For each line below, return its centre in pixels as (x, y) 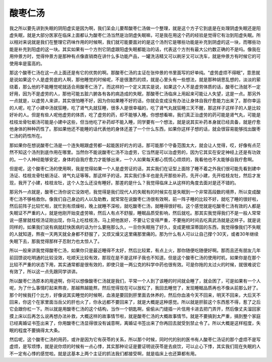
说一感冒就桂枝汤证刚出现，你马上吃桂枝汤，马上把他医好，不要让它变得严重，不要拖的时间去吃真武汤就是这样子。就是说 (135, 220)
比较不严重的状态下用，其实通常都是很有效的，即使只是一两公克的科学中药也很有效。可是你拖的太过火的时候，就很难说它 (135, 265)
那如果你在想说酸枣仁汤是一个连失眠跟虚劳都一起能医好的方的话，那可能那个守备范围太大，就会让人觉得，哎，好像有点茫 (135, 145)
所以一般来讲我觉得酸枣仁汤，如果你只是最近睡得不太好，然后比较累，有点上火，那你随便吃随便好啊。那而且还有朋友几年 (135, 250)
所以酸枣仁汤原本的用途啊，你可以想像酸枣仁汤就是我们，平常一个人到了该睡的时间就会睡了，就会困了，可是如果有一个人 (135, 281)
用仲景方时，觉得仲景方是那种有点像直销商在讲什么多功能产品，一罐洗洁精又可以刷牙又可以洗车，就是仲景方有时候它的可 (135, 56)
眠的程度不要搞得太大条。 (36, 330)
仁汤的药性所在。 (27, 136)
